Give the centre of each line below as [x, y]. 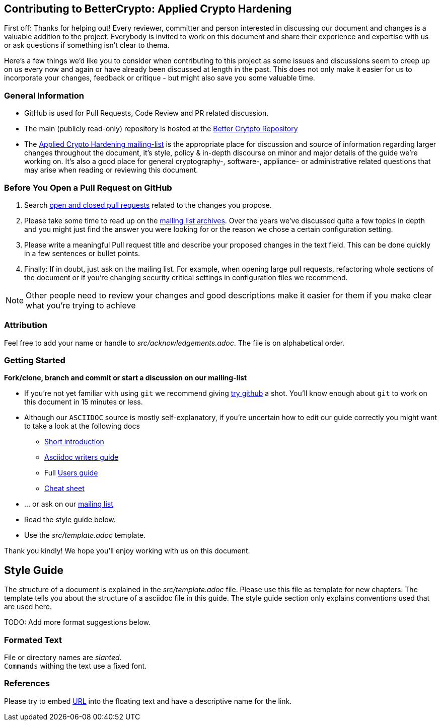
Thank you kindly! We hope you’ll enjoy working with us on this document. [127, 551]
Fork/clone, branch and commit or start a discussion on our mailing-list [126, 378]
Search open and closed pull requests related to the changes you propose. [148, 205]
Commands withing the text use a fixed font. [76, 666]
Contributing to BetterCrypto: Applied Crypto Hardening [148, 9]
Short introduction [74, 442]
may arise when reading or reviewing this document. [111, 170]
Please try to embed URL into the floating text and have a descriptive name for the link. [148, 701]
